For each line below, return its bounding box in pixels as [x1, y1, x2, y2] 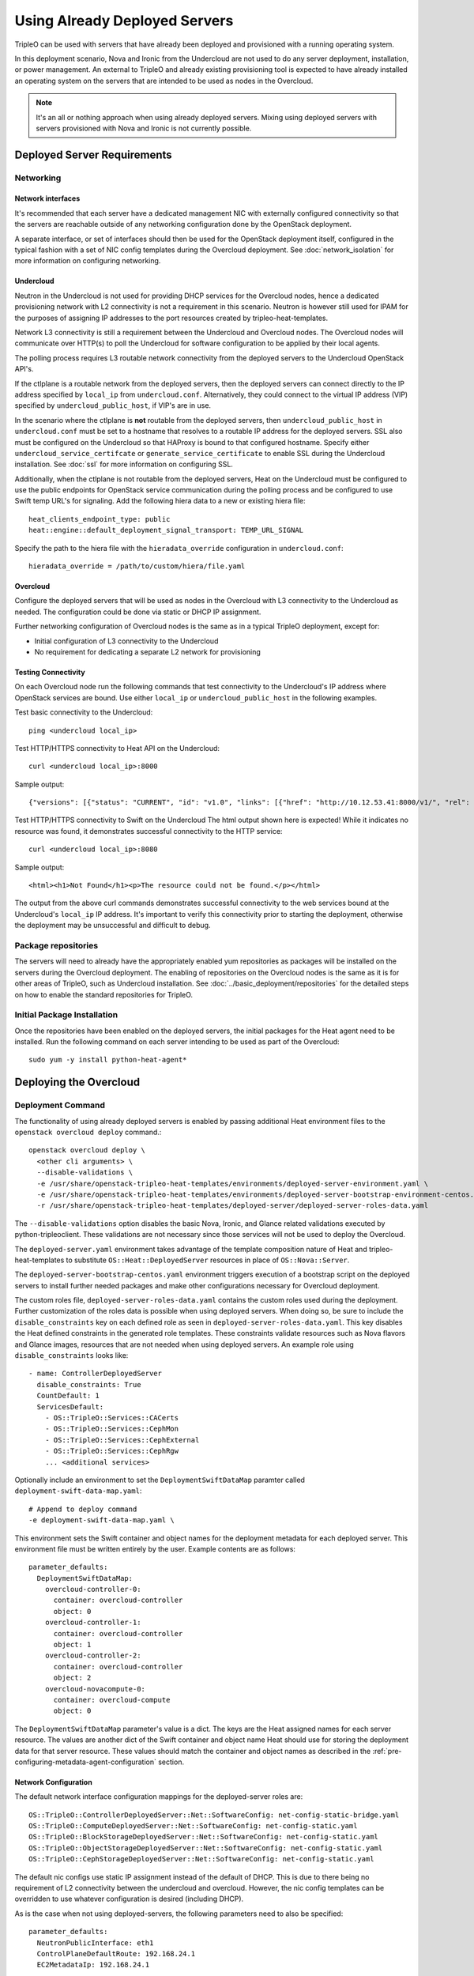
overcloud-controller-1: [44, 1618, 141, 1627]
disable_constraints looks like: [14, 1351, 129, 1360]
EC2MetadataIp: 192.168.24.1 [36, 1960, 150, 1970]
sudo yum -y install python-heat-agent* [28, 1055, 187, 1065]
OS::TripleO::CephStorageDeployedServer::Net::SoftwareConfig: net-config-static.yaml [28, 1854, 374, 1864]
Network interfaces [14, 194, 81, 203]
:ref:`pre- [372, 1746, 402, 1755]
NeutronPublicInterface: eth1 [36, 1938, 154, 1948]
